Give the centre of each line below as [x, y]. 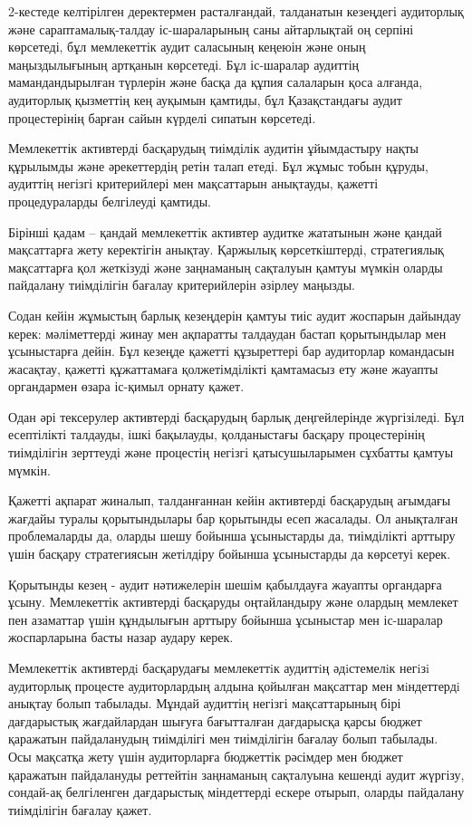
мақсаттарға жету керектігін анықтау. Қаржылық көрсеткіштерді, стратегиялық [226, 249]
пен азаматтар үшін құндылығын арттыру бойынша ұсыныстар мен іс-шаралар [226, 619]
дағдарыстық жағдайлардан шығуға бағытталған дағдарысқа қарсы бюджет [215, 720]
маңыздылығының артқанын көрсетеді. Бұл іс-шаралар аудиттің [184, 64]
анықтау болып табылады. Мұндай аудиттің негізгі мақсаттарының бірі [205, 703]
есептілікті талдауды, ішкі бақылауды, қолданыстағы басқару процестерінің [217, 434]
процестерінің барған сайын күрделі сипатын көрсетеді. [162, 117]
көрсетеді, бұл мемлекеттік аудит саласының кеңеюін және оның [187, 47]
